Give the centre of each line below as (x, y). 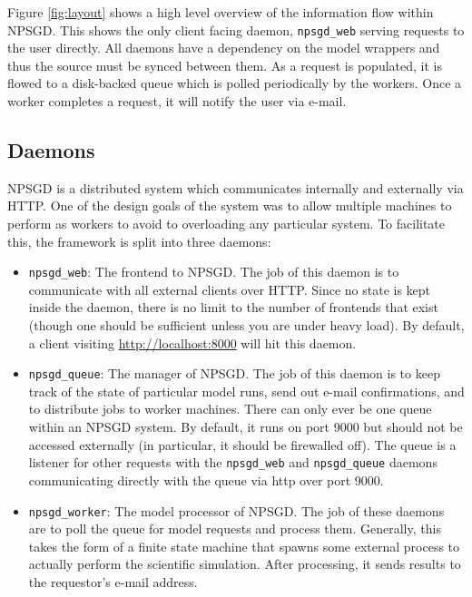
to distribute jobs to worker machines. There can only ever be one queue (230, 409)
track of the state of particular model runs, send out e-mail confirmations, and (246, 391)
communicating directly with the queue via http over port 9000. (206, 480)
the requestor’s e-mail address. (113, 581)
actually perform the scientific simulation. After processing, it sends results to (245, 564)
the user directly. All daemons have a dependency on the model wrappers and (224, 48)
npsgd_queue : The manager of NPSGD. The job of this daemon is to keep (234, 373)
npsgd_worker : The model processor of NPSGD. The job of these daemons (236, 510)
